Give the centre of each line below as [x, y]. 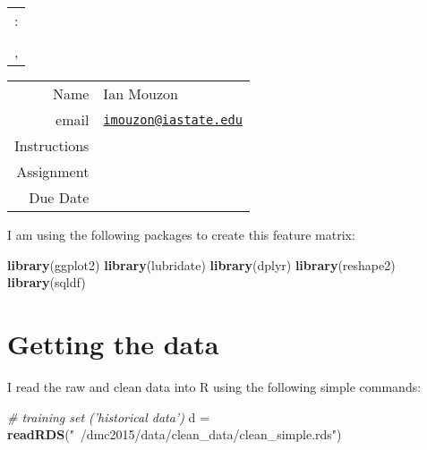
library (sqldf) [47, 282]
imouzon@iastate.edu [173, 119]
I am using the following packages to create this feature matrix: [181, 234]
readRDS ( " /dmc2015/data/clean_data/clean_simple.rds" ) [175, 434]
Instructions [52, 145]
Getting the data [113, 343]
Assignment [53, 171]
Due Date [59, 197]
